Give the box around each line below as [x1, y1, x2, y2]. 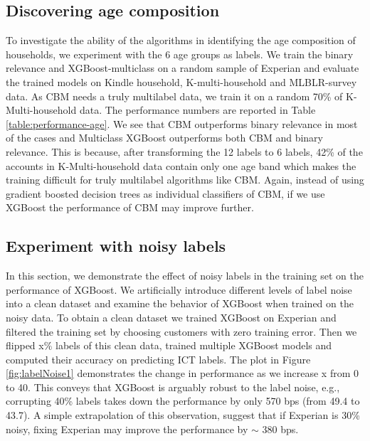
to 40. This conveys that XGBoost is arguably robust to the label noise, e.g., [6, 379, 340, 394]
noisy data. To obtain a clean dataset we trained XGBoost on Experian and [6, 309, 337, 324]
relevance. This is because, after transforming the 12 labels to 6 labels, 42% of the [6, 144, 363, 159]
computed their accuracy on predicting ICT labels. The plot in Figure [6, 351, 311, 366]
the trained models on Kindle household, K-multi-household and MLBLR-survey [6, 74, 357, 89]
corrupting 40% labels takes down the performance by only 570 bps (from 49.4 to [6, 393, 360, 408]
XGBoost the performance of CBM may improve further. [6, 200, 254, 215]
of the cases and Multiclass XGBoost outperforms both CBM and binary [6, 130, 323, 145]
